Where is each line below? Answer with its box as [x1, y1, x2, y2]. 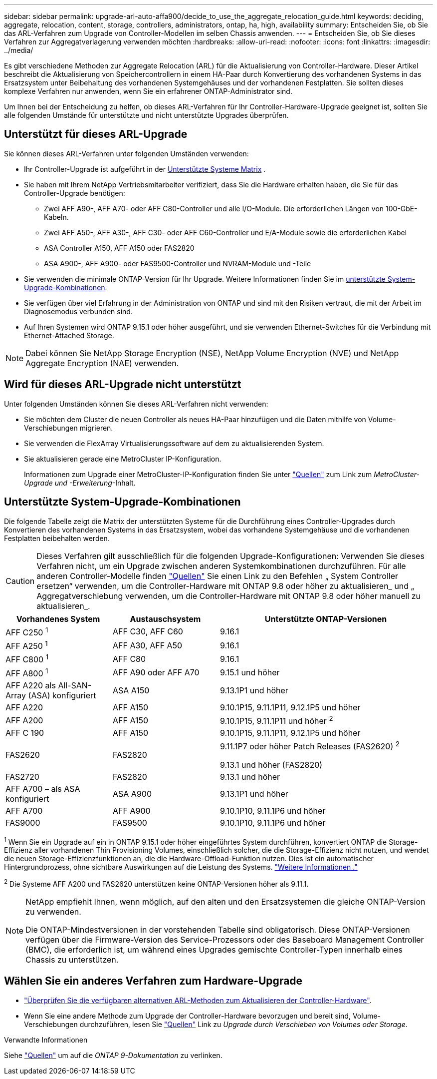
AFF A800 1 [5, 666, 48, 678]
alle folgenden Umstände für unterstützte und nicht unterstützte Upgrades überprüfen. [4, 111, 289, 119]
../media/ [4, 46, 33, 54]
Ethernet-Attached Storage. [24, 331, 114, 340]
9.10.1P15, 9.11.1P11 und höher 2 [220, 714, 333, 726]
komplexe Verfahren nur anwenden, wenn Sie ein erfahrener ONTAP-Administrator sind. [4, 87, 292, 95]
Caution [5, 575, 35, 586]
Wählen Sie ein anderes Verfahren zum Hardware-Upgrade [4, 975, 303, 988]
